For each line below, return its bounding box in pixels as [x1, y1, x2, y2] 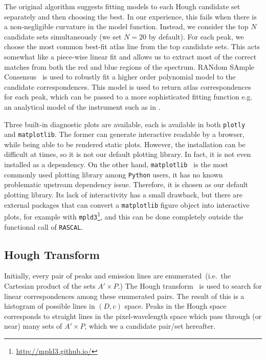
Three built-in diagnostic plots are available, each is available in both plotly [4, 118, 246, 129]
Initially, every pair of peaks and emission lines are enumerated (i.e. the [4, 270, 231, 281]
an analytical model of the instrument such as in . [4, 101, 161, 112]
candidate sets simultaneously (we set [4, 31, 122, 42]
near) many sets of [4, 321, 62, 331]
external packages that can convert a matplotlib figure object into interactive [4, 199, 250, 210]
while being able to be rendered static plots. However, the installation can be [4, 138, 246, 149]
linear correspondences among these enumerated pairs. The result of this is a [4, 290, 245, 301]
